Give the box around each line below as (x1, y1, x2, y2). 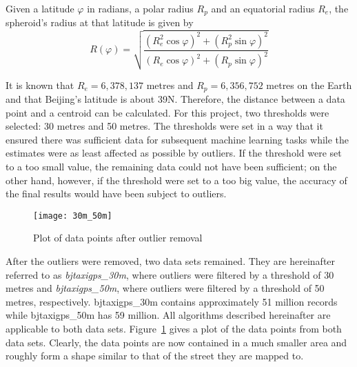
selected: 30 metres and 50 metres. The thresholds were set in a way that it (6, 119, 323, 133)
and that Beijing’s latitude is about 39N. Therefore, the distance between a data (6, 92, 345, 106)
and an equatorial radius (211, 1, 315, 15)
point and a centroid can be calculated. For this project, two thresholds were (6, 105, 329, 119)
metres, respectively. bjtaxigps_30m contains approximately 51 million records (6, 294, 338, 308)
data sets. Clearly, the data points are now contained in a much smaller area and (6, 335, 347, 349)
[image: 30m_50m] (33, 210, 112, 221)
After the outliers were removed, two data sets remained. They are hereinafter (6, 254, 336, 268)
